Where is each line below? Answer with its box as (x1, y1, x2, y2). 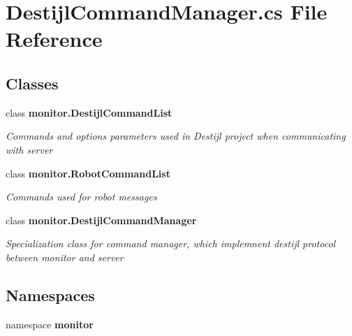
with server (6, 142, 53, 156)
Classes (6, 72, 59, 94)
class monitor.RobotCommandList (6, 166, 170, 180)
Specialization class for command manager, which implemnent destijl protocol (6, 236, 336, 251)
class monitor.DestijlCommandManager (6, 212, 197, 227)
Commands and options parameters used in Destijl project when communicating (6, 129, 346, 143)
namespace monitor (6, 316, 94, 331)
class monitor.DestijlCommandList (6, 105, 173, 119)
